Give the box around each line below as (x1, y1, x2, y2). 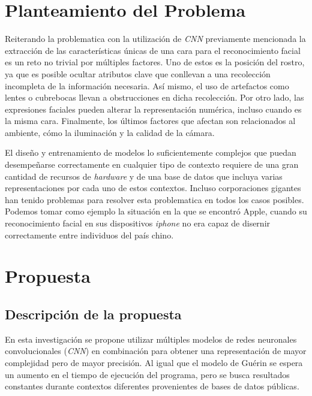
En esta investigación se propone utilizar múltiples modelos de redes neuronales (5, 332, 297, 345)
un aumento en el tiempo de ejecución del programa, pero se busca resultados (5, 368, 290, 380)
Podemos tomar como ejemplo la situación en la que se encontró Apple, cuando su (5, 205, 307, 217)
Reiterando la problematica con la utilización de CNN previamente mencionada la (5, 32, 306, 45)
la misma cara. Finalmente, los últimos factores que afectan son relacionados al (5, 114, 296, 127)
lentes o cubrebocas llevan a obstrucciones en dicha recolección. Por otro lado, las (5, 91, 304, 104)
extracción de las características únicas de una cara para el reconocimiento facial (5, 44, 301, 56)
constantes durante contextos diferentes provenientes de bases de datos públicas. (5, 380, 299, 392)
